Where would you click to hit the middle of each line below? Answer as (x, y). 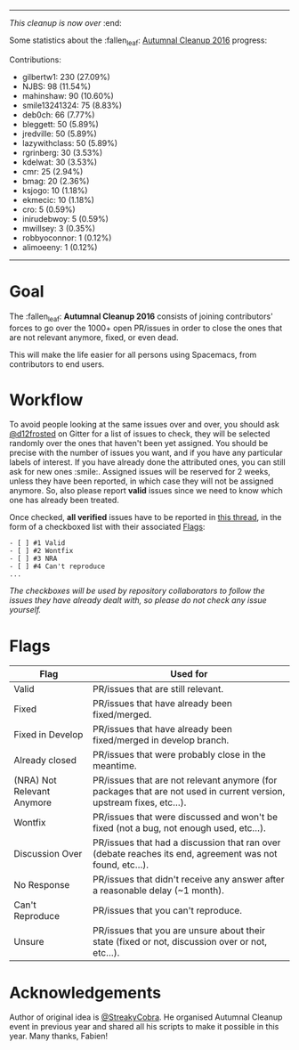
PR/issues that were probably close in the (179, 755)
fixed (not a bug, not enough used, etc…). (179, 828)
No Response (42, 885)
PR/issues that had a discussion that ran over (187, 842)
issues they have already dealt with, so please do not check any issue (138, 600)
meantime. (115, 766)
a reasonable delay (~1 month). (158, 891)
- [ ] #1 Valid (37, 543)
